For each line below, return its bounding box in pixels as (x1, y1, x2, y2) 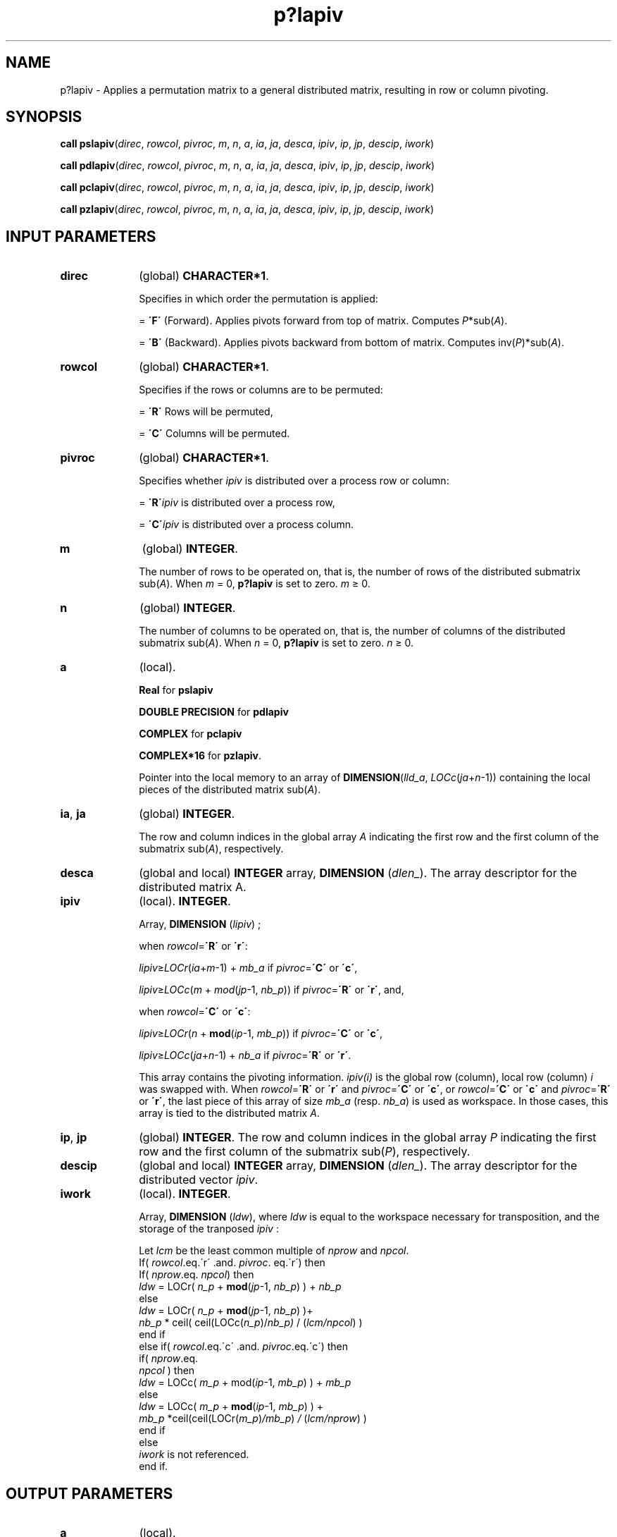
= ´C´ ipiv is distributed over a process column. (139, 518, 354, 531)
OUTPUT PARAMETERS (6, 1484, 173, 1502)
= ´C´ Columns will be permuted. (139, 427, 290, 440)
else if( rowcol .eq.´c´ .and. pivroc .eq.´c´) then (139, 1340, 349, 1353)
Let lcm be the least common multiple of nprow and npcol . (139, 1244, 409, 1257)
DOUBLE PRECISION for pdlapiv (139, 706, 289, 718)
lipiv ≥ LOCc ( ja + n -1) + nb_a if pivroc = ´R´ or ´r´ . (139, 1049, 351, 1062)
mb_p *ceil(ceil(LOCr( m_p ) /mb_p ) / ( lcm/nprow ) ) (139, 1412, 367, 1425)
